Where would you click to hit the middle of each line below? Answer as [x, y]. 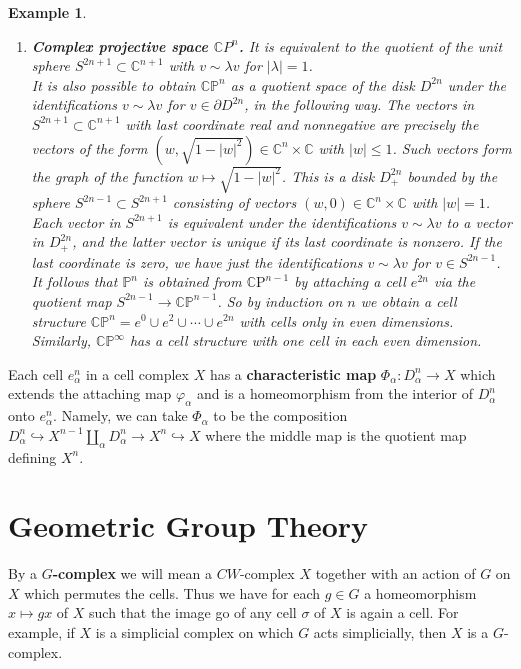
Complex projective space [119, 45]
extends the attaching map [90, 393]
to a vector [479, 221]
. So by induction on [280, 300]
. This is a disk [328, 175]
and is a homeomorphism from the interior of [334, 393]
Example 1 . [47, 12]
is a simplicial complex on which [194, 632]
